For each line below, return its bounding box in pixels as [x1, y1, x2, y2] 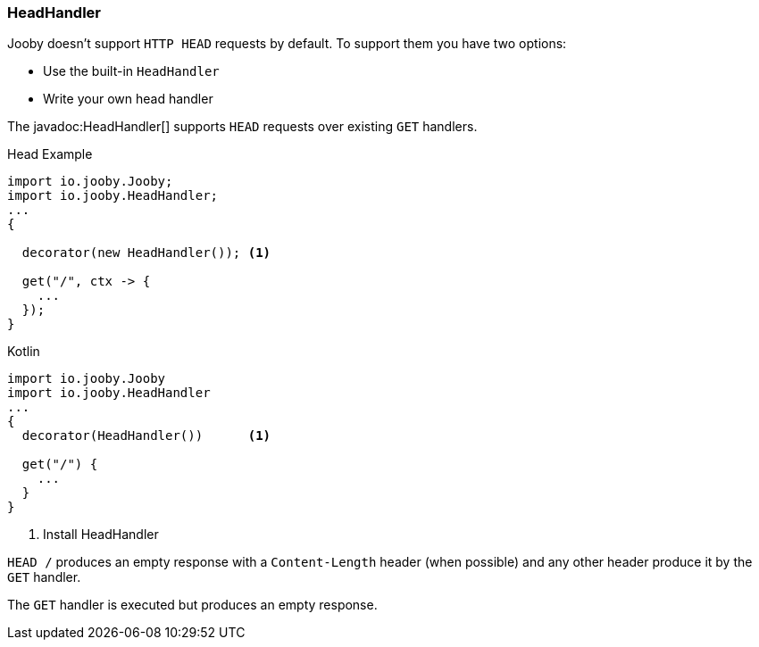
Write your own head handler [43, 91, 213, 107]
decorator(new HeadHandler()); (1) [21, 245, 271, 261]
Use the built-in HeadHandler [43, 63, 220, 79]
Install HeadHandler [43, 527, 159, 543]
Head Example [7, 146, 93, 162]
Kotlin [7, 344, 40, 360]
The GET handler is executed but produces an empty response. [7, 597, 378, 613]
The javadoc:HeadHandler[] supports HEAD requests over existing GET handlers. [7, 119, 478, 135]
